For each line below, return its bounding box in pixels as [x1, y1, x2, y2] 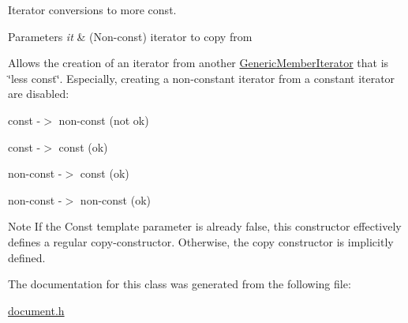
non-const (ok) [80, 191, 151, 208]
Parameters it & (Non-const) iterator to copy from [8, 28, 253, 44]
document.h [8, 302, 65, 318]
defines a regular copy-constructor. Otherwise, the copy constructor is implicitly [8, 233, 394, 250]
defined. [8, 249, 46, 265]
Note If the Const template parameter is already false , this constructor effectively [8, 218, 402, 235]
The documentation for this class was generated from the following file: [8, 276, 351, 292]
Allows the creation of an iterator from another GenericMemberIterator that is [8, 54, 389, 71]
